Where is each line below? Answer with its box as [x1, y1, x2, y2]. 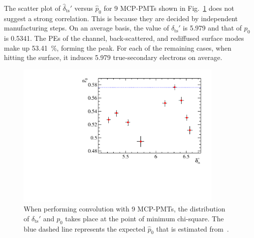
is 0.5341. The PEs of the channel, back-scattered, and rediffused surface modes [4, 33, 244, 43]
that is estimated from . [156, 223, 229, 234]
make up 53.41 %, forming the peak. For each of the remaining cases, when [4, 42, 232, 53]
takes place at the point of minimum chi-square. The [65, 213, 224, 223]
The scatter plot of [4, 3, 61, 13]
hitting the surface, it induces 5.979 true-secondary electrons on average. [4, 52, 222, 62]
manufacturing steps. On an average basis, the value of [4, 23, 169, 33]
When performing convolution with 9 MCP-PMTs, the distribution [24, 204, 225, 214]
